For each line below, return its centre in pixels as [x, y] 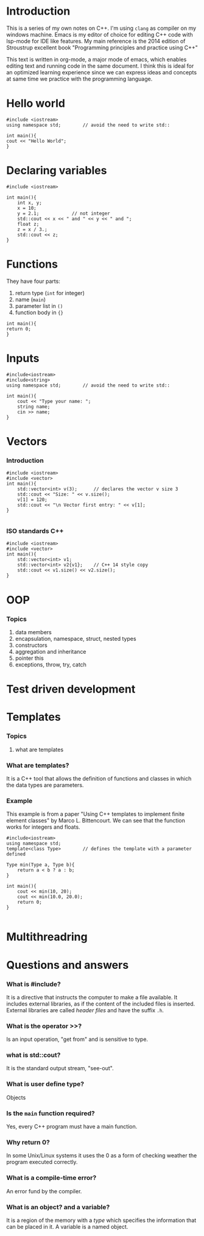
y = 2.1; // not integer [64, 213]
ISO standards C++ [35, 531]
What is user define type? [45, 1084]
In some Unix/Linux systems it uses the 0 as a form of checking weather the [102, 1156]
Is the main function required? [51, 1113]
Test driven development [71, 689]
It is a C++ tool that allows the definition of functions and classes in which [99, 778]
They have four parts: [33, 281]
